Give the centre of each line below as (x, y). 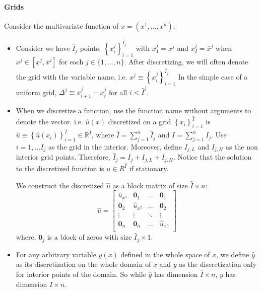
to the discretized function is (60, 168)
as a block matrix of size (150, 185)
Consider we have (43, 48)
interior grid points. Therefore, (63, 157)
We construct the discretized (60, 185)
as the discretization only (218, 264)
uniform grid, (36, 92)
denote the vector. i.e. (49, 122)
